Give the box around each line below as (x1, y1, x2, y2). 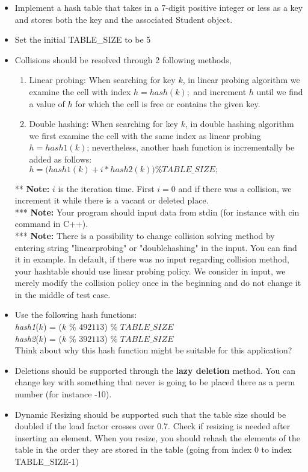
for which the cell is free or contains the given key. (75, 97, 260, 110)
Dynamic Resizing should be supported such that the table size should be (14, 408, 286, 420)
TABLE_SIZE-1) (14, 455, 79, 467)
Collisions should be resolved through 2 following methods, (14, 53, 232, 66)
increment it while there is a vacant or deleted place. (14, 194, 209, 206)
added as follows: (29, 152, 92, 165)
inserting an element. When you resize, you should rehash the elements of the (14, 431, 300, 444)
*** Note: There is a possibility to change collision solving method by (14, 229, 275, 241)
